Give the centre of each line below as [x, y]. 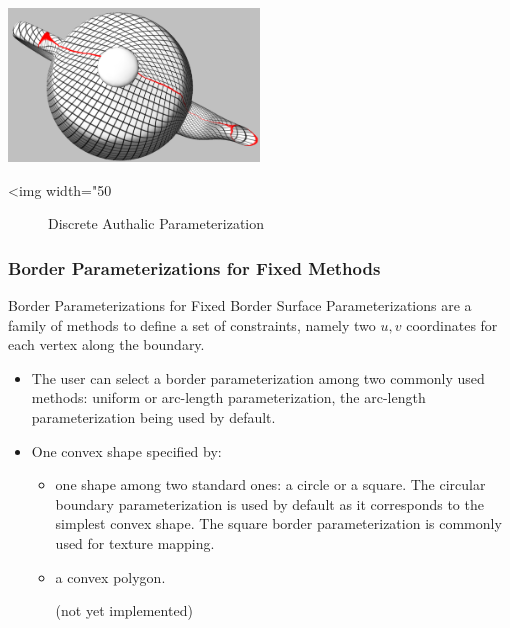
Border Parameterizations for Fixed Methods [194, 267]
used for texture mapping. [135, 542]
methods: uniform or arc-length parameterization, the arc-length [228, 397]
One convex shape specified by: [126, 450]
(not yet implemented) [124, 610]
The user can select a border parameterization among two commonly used [258, 377]
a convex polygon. [110, 576]
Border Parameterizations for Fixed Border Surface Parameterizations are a [240, 304]
